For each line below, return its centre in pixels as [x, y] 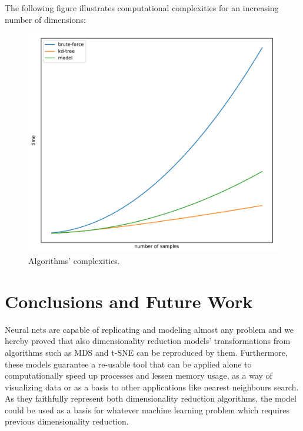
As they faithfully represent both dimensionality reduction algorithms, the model [151, 398]
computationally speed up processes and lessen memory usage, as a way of [139, 375]
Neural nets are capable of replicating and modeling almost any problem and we [149, 329]
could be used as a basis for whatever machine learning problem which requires [147, 410]
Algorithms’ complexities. [74, 261]
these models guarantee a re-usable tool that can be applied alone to [128, 364]
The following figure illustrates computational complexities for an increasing [142, 8]
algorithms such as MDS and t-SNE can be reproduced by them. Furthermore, [146, 352]
